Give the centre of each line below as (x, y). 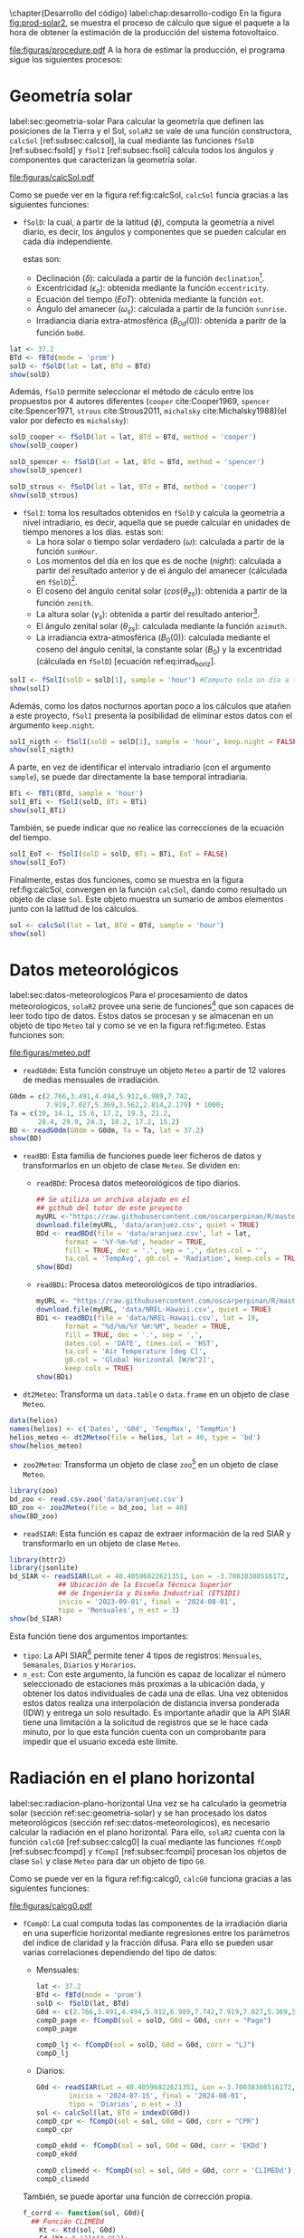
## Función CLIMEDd (67, 2221)
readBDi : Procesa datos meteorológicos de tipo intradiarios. (147, 1284)
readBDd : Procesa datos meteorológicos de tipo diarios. (138, 1183)
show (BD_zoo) (34, 1516)
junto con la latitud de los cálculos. (74, 908)
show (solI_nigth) (42, 750)
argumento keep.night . (52, 725)
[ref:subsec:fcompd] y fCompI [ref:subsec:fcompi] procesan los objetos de (148, 1852)
